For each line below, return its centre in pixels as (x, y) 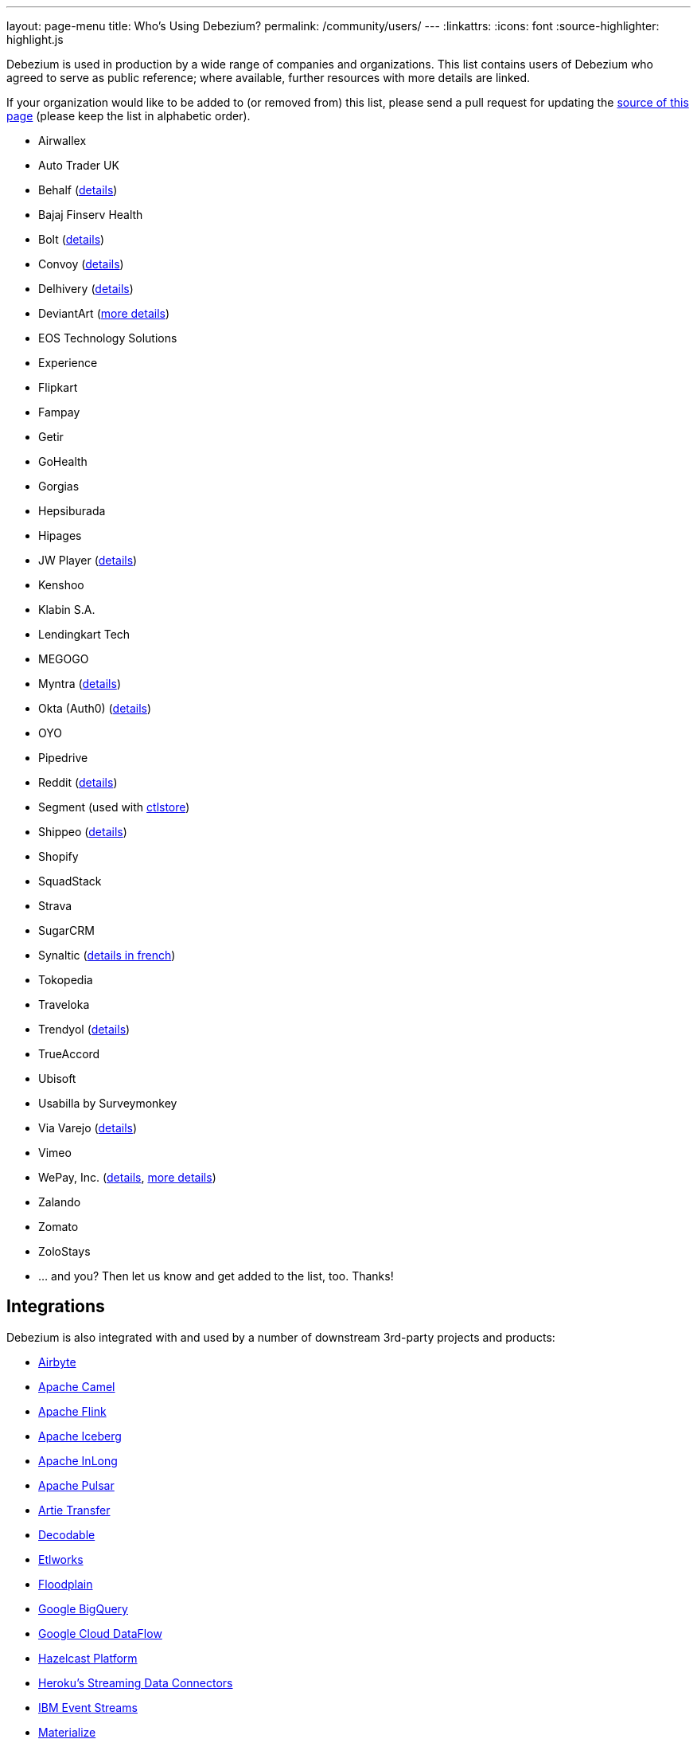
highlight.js (35, 39)
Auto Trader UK (79, 165)
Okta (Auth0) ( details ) (95, 708)
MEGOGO (64, 659)
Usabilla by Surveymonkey (108, 1103)
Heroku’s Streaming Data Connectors (136, 1682)
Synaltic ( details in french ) (107, 955)
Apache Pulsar (76, 1485)
